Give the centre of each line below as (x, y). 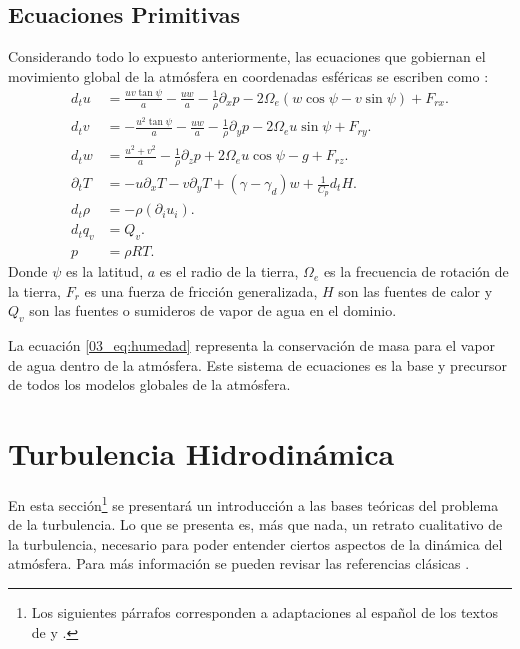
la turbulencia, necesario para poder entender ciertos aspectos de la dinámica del (255, 543)
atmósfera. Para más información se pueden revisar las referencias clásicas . (239, 563)
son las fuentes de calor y (415, 290)
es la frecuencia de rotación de (416, 271)
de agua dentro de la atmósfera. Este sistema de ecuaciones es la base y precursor (258, 364)
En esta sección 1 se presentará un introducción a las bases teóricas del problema (253, 503)
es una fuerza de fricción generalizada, (201, 290)
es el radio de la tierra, (229, 271)
